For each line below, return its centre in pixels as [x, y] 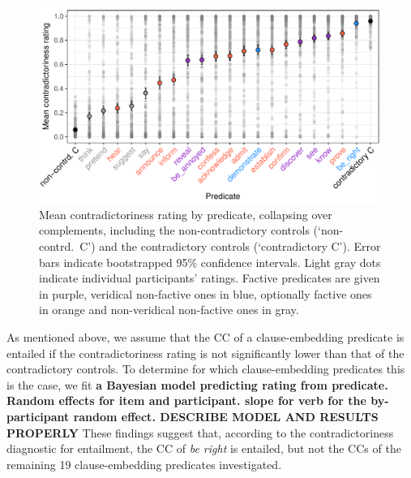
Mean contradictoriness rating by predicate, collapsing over [186, 214]
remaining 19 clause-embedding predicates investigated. [144, 464]
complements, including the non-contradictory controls [174, 230]
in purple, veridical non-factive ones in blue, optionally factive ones [205, 293]
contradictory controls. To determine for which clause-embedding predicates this [206, 369]
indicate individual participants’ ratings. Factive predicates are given [210, 278]
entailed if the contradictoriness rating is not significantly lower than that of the [205, 353]
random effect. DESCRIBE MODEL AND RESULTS [226, 416]
